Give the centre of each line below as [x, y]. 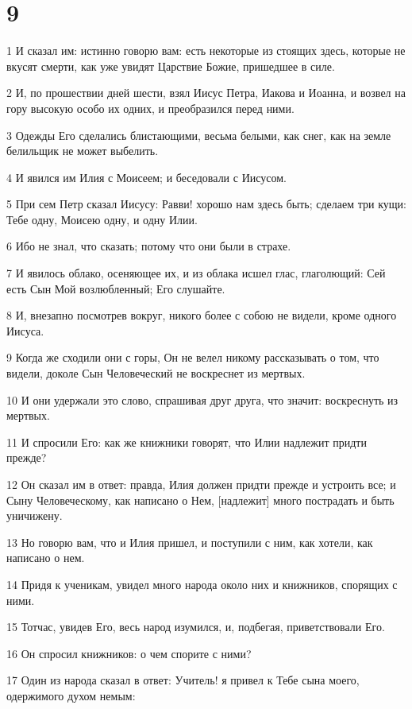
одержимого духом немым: [71, 695]
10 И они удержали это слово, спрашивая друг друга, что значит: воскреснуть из [202, 399]
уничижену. [35, 515]
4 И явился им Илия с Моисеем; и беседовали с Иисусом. [146, 177]
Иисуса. [25, 330]
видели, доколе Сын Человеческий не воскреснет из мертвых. [156, 373]
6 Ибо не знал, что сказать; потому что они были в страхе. [149, 246]
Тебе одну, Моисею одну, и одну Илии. [102, 219]
